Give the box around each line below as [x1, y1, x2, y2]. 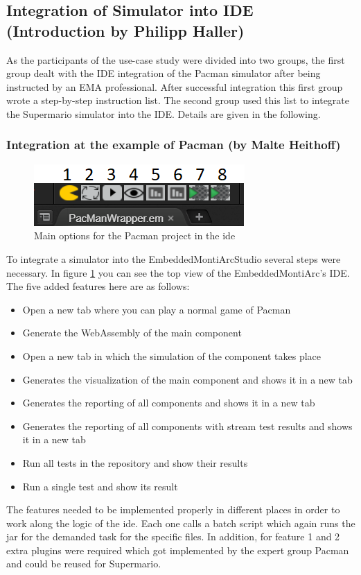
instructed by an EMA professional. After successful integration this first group [6, 79, 343, 94]
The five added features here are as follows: [6, 279, 190, 293]
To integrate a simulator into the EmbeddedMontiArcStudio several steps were [6, 251, 341, 266]
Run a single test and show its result [22, 479, 178, 493]
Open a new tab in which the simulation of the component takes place [22, 348, 322, 363]
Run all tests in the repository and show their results [22, 455, 248, 470]
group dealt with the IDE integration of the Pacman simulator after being [6, 66, 321, 80]
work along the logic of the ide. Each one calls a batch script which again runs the [6, 515, 355, 530]
